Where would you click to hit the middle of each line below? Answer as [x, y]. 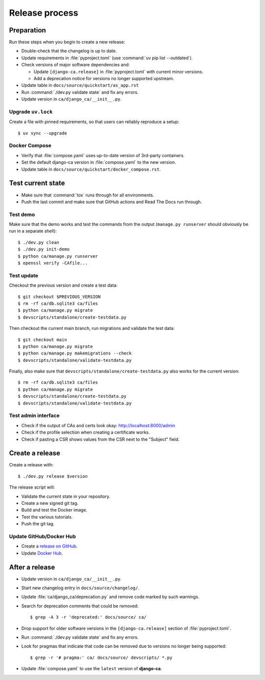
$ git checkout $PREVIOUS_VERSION [59, 297]
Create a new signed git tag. [50, 503]
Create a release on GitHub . [50, 546]
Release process [44, 13]
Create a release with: [31, 465]
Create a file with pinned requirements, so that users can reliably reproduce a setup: [94, 122]
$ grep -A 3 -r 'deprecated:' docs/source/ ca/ [88, 617]
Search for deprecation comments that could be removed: [80, 606]
